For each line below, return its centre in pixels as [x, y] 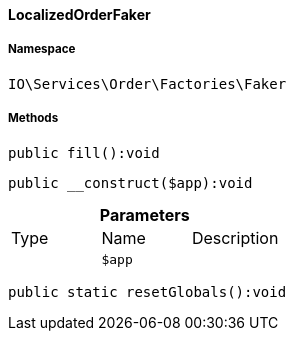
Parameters [144, 214]
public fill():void [84, 152]
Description [235, 237]
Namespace [42, 49]
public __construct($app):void [130, 182]
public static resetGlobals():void [147, 291]
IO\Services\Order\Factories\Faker [147, 83]
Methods [33, 118]
